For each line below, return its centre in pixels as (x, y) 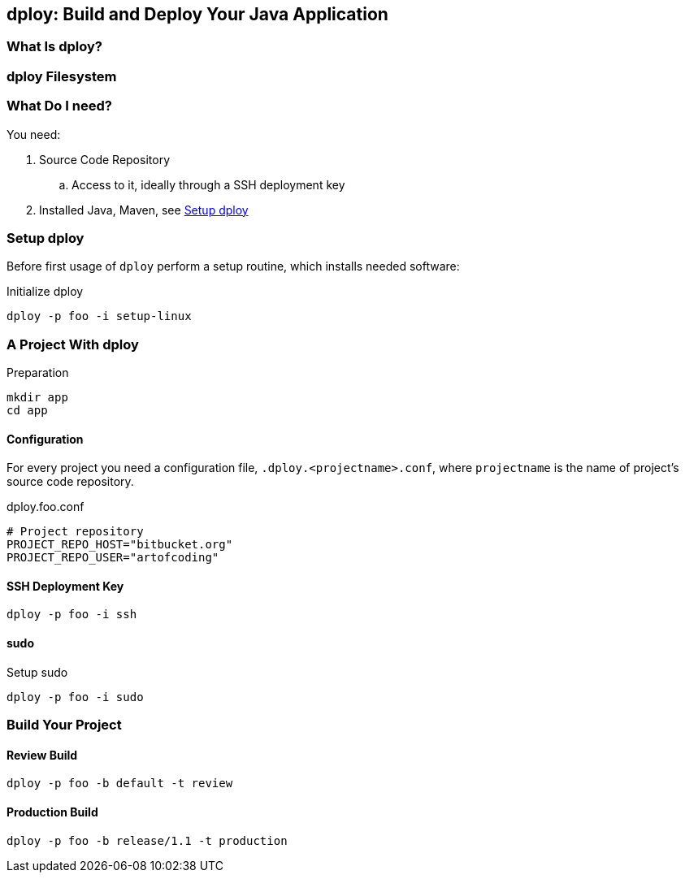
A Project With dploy (73, 344)
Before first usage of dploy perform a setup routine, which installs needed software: (233, 266)
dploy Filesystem (62, 76)
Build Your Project (64, 725)
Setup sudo (37, 672)
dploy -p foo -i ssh (72, 615)
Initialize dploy (45, 292)
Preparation (38, 373)
